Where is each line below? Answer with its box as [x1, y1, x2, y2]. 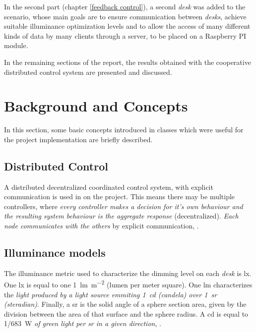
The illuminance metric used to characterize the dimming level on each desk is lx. [4, 268, 252, 278]
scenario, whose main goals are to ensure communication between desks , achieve [4, 11, 247, 21]
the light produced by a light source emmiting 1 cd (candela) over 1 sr [4, 289, 217, 299]
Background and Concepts [4, 96, 188, 116]
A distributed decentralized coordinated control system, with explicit [4, 181, 213, 192]
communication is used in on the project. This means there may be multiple [4, 191, 235, 202]
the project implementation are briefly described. [4, 134, 153, 144]
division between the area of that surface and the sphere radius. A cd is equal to [4, 308, 249, 319]
